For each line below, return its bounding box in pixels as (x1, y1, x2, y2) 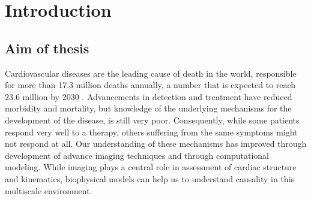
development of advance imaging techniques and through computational (5, 149, 269, 161)
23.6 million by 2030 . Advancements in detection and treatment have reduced (5, 90, 292, 102)
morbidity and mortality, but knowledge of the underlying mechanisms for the (5, 102, 292, 114)
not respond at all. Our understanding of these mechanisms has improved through (5, 137, 307, 150)
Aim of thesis (5, 38, 89, 57)
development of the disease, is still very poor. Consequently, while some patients (5, 113, 300, 126)
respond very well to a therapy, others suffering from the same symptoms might (5, 125, 298, 138)
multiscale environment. (5, 184, 92, 197)
